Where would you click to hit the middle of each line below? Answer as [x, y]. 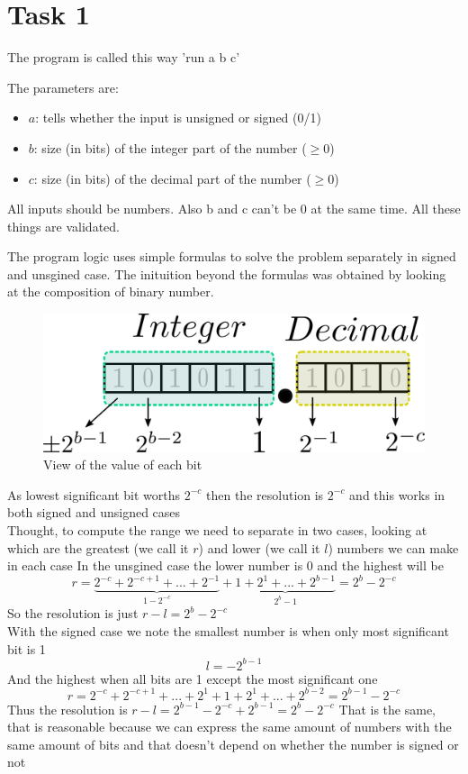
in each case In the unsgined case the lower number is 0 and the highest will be [225, 565]
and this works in [397, 494]
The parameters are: [63, 87]
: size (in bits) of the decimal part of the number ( [172, 178]
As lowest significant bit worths [94, 494]
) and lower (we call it [259, 547]
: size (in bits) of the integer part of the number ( [170, 147]
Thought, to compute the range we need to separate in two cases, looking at [217, 530]
